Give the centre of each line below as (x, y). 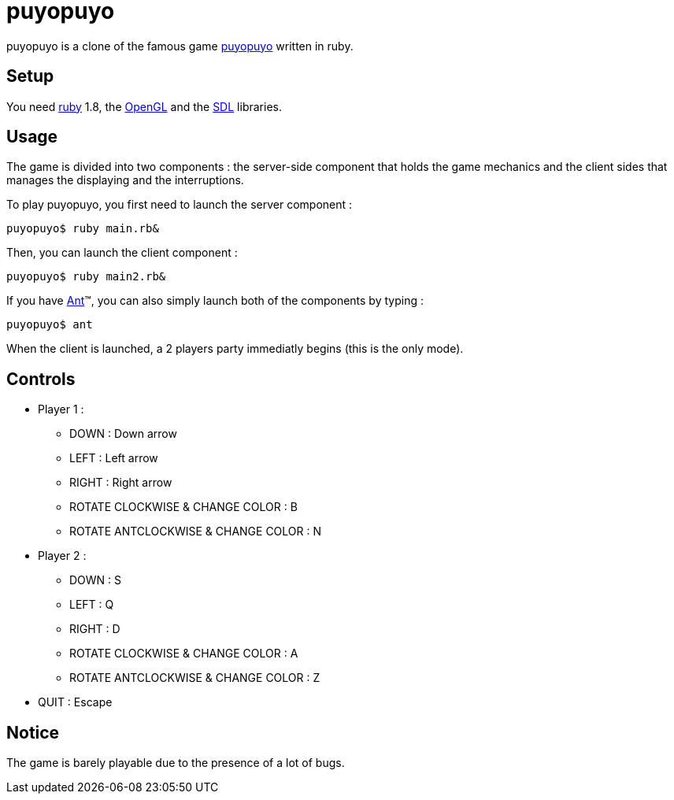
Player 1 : (61, 409)
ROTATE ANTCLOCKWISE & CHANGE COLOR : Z (195, 678)
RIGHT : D (95, 629)
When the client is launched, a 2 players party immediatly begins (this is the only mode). (235, 349)
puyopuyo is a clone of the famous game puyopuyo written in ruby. (180, 46)
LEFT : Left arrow (114, 458)
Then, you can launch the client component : (122, 253)
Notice (33, 732)
